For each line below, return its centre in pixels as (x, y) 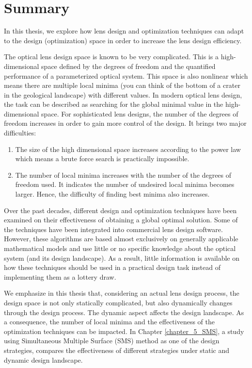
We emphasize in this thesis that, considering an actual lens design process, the (122, 293)
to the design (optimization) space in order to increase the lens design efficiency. (123, 40)
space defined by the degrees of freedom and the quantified (128, 66)
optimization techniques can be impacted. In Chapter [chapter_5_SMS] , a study (124, 331)
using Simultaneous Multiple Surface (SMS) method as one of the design (112, 341)
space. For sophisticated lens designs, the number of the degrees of (140, 113)
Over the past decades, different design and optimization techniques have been (120, 210)
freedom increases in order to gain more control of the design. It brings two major (125, 123)
